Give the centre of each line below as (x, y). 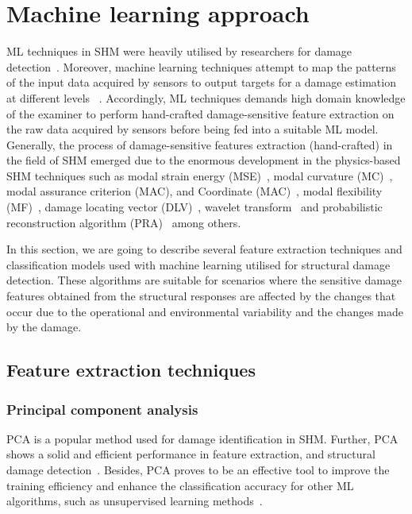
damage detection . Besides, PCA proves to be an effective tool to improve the (198, 470)
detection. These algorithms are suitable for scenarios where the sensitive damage (204, 280)
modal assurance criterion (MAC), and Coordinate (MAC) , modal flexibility (194, 191)
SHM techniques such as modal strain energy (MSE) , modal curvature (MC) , (200, 175)
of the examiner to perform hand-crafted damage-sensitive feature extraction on (200, 113)
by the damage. (44, 327)
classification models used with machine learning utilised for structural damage (198, 264)
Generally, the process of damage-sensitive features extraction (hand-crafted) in (200, 144)
